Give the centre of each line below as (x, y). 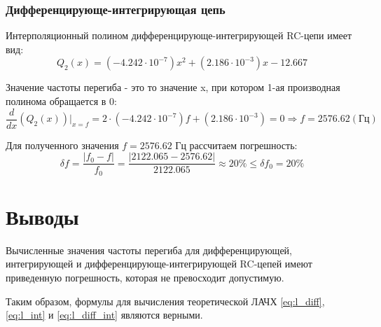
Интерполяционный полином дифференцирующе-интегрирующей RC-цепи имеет (179, 35)
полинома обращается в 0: (61, 101)
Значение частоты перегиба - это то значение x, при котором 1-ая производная (173, 87)
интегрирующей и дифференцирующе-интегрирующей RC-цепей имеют (159, 264)
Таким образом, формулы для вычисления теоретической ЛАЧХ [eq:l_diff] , (165, 301)
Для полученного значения (62, 145)
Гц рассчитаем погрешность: (236, 145)
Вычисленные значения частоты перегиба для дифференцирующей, (149, 250)
